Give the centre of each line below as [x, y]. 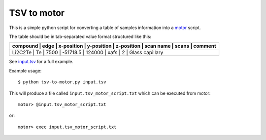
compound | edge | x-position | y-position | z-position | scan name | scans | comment [114, 46]
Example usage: [25, 70]
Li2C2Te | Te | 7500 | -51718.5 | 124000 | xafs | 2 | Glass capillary [88, 53]
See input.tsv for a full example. [41, 62]
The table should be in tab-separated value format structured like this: [80, 36]
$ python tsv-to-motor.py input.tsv [62, 82]
